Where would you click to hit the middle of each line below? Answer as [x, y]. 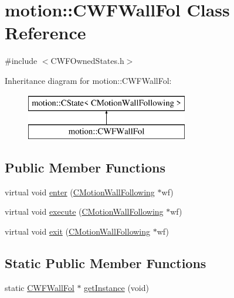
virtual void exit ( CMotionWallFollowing [78, 231]
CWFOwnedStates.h [87, 61]
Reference [45, 33]
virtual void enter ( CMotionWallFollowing [80, 192]
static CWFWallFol [40, 287]
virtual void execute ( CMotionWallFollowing [84, 211]
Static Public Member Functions [106, 263]
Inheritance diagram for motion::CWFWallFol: [88, 80]
